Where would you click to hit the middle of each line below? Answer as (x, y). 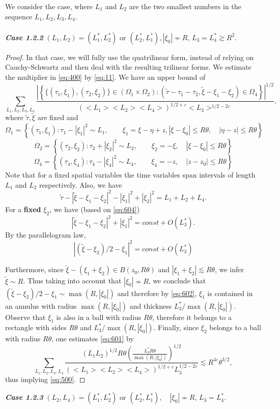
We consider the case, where (49, 6)
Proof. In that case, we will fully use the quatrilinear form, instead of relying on (130, 57)
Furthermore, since (34, 269)
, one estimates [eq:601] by (93, 339)
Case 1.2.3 (24, 397)
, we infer (229, 269)
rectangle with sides (36, 327)
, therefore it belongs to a (192, 317)
